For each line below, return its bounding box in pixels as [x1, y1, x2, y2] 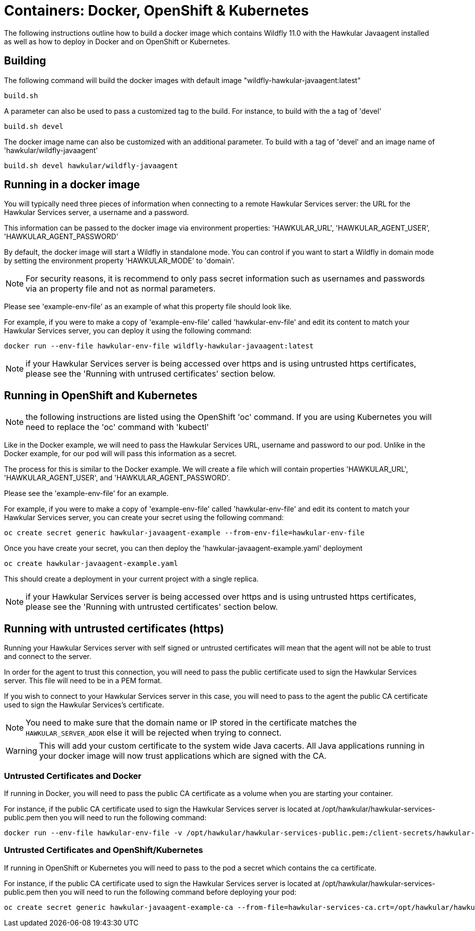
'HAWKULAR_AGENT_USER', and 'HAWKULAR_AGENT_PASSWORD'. [4, 473, 230, 482]
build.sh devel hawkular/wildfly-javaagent [4, 161, 178, 170]
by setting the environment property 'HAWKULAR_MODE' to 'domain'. [4, 256, 235, 265]
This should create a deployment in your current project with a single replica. [4, 575, 259, 584]
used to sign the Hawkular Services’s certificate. [4, 700, 164, 709]
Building [4, 54, 46, 67]
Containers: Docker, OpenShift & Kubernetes [4, 2, 309, 19]
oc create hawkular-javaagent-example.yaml [4, 559, 178, 568]
